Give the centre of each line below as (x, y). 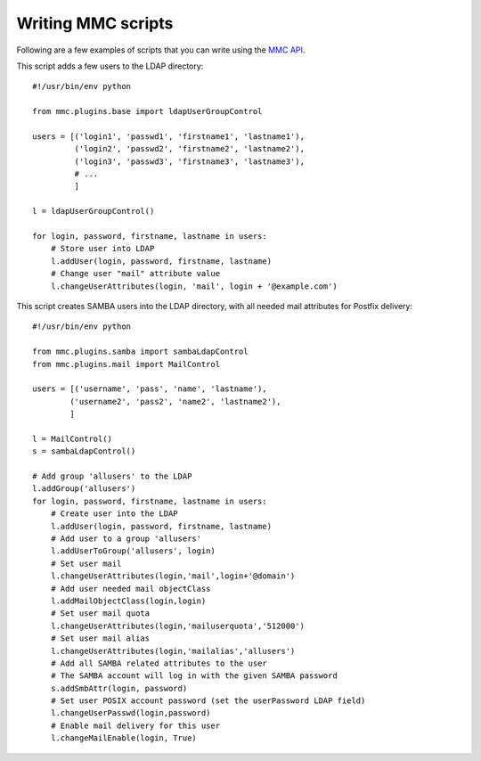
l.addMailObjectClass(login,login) (128, 601)
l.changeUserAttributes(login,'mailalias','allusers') (173, 651)
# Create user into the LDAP (114, 514)
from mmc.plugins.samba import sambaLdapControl (140, 352)
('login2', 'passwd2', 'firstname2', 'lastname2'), (189, 149)
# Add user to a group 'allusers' (126, 539)
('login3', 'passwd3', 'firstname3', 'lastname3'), (189, 161)
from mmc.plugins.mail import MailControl (126, 364)
